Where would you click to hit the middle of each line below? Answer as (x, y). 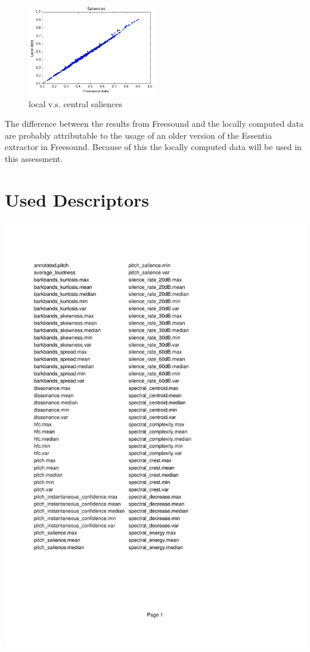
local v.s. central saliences (75, 103)
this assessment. (34, 158)
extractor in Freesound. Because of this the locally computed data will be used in (153, 147)
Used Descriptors (77, 199)
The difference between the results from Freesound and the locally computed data (154, 124)
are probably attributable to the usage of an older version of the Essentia (138, 135)
